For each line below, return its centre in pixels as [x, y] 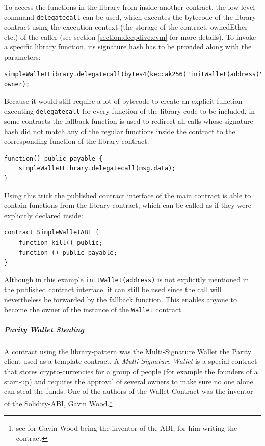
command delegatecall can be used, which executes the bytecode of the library [130, 17]
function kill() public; [61, 243]
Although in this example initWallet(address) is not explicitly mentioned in [127, 279]
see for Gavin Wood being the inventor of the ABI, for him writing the [127, 428]
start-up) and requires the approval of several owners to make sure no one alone [129, 381]
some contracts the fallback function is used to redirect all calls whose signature [129, 121]
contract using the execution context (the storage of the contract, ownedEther [126, 27]
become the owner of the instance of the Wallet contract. [94, 309]
